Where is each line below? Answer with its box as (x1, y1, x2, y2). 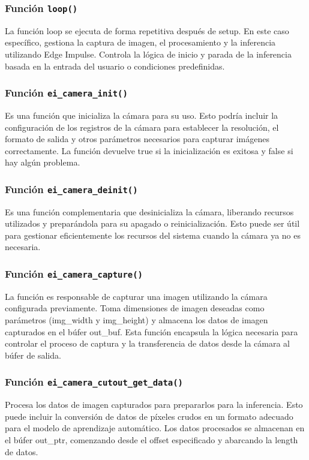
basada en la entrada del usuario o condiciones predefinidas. (5, 59, 225, 72)
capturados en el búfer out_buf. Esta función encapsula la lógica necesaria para (5, 325, 298, 338)
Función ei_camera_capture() (5, 266, 143, 281)
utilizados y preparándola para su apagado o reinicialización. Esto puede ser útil (5, 217, 300, 230)
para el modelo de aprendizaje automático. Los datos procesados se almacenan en (5, 422, 305, 434)
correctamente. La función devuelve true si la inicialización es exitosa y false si (5, 144, 293, 157)
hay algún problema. (5, 156, 80, 169)
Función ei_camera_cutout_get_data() (5, 374, 183, 389)
